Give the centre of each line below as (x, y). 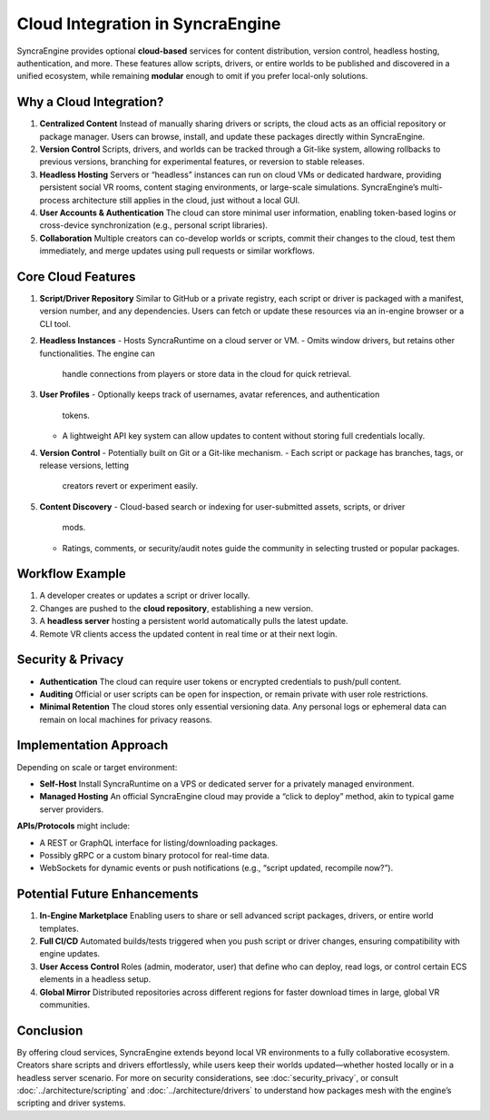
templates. (59, 928)
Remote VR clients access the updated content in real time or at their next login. (188, 634)
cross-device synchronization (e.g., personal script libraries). (153, 225)
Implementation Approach (93, 745)
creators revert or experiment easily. (130, 486)
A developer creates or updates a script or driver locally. (145, 596)
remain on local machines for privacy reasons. (126, 719)
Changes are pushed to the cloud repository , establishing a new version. (176, 608)
